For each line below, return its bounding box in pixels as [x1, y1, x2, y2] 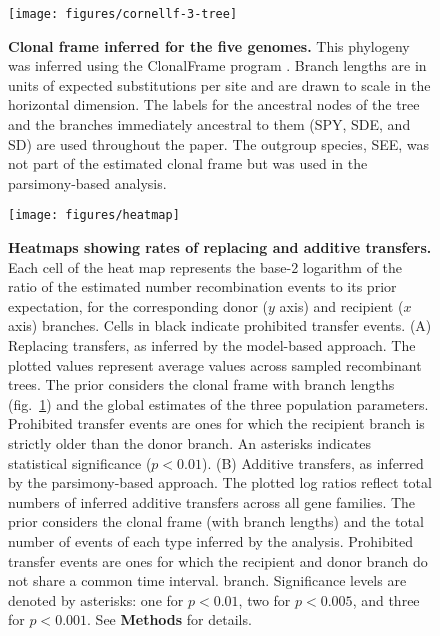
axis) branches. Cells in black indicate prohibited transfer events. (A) [8, 315, 432, 336]
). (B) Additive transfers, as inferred [201, 452, 424, 473]
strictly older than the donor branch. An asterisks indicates [8, 433, 372, 453]
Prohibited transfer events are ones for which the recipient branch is [8, 413, 425, 434]
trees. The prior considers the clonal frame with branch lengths [8, 374, 395, 395]
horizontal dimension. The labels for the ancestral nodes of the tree [8, 94, 420, 115]
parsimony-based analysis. [8, 172, 167, 193]
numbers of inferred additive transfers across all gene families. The [8, 491, 416, 512]
